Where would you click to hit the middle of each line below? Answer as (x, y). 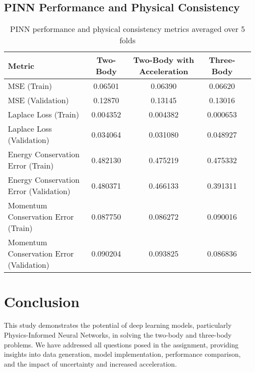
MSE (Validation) (38, 100)
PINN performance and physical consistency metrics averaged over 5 (127, 29)
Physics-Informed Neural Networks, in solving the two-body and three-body (118, 334)
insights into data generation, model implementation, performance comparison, (122, 354)
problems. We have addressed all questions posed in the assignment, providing (121, 344)
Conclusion (42, 301)
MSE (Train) (30, 86)
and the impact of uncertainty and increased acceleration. (90, 363)
